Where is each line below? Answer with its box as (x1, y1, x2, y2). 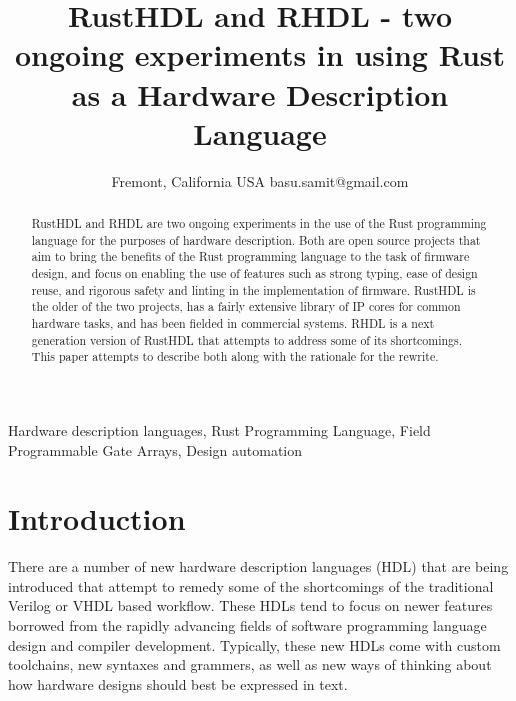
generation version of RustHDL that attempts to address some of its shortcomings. (31, 331, 463, 348)
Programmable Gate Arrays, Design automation (8, 439, 303, 460)
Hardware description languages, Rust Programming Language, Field (8, 419, 431, 440)
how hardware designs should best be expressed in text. (8, 673, 348, 694)
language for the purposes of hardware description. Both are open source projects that (31, 231, 481, 248)
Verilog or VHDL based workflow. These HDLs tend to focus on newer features (8, 595, 493, 616)
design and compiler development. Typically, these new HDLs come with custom (8, 634, 501, 655)
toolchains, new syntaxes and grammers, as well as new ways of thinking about (8, 654, 492, 675)
